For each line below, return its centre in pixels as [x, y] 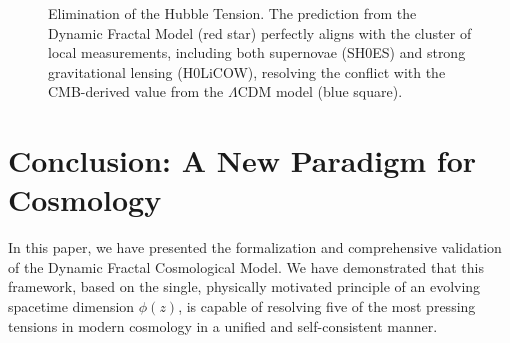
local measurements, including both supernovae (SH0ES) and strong [257, 52]
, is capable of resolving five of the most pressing [327, 306]
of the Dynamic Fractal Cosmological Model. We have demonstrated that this [246, 266]
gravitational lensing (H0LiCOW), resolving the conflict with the [247, 71]
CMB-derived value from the [136, 91]
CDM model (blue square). [320, 91]
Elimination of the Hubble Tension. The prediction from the [232, 13]
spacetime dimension [71, 306]
